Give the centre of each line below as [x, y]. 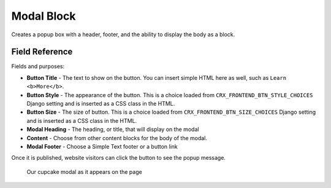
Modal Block [44, 16]
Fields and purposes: [38, 66]
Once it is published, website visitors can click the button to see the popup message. [119, 158]
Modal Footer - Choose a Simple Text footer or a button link [102, 146]
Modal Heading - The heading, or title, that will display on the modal [113, 130]
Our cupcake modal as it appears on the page [84, 171]
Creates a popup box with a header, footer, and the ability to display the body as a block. [123, 34]
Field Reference [42, 52]
